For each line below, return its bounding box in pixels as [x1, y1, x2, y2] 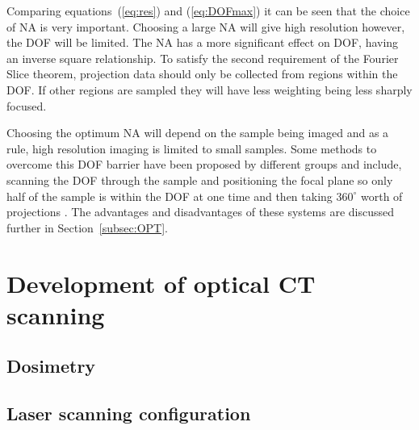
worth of [360, 187, 403, 204]
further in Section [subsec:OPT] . [6, 219, 168, 236]
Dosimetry [6, 353, 96, 378]
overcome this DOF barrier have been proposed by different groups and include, [6, 156, 402, 173]
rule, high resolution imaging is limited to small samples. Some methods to [6, 140, 377, 157]
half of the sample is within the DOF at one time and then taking [6, 187, 333, 204]
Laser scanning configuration [6, 401, 251, 426]
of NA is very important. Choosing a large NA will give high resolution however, [6, 18, 405, 35]
